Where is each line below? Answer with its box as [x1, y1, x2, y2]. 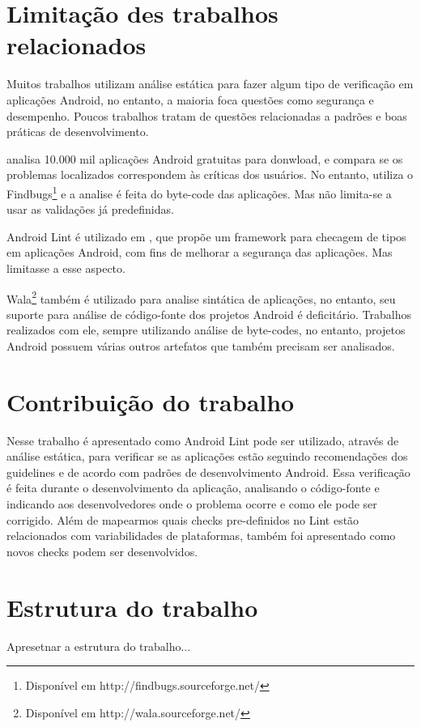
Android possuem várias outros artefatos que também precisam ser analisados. [6, 337, 395, 354]
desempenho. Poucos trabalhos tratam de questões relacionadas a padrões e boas [6, 107, 407, 124]
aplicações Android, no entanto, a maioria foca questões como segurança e [6, 91, 374, 108]
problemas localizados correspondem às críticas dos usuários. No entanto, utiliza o [6, 166, 414, 183]
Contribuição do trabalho [6, 385, 295, 418]
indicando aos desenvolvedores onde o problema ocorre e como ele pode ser [6, 495, 377, 512]
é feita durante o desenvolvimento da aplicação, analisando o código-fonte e [6, 479, 380, 496]
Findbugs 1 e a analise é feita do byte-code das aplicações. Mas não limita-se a [6, 182, 392, 202]
